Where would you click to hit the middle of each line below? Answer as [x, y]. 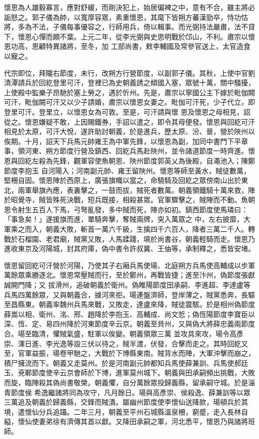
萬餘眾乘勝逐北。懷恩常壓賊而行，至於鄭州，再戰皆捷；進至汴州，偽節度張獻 [129, 275]
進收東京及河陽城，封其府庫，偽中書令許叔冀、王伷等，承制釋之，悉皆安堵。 [129, 248]
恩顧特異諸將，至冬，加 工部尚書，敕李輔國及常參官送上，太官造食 [141, 46]
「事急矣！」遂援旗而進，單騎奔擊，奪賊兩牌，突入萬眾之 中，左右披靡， [124, 219]
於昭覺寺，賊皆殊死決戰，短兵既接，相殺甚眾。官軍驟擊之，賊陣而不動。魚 [126, 200]
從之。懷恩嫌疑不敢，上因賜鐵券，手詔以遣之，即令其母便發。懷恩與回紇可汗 [129, 121]
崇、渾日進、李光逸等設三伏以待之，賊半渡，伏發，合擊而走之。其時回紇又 [126, 343]
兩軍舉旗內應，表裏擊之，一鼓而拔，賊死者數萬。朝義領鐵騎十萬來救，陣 [136, 190]
